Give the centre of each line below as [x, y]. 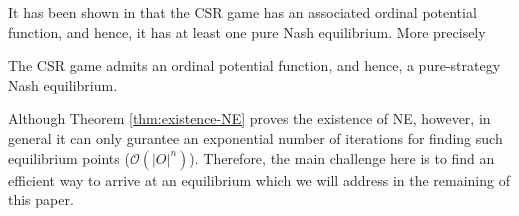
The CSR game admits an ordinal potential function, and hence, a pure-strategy [254, 65]
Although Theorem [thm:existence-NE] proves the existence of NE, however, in [249, 118]
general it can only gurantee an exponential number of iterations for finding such [255, 137]
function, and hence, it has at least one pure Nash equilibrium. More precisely [247, 31]
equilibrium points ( [69, 157]
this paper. [41, 199]
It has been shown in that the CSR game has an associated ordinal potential [242, 12]
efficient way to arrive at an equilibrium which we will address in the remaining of [259, 179]
